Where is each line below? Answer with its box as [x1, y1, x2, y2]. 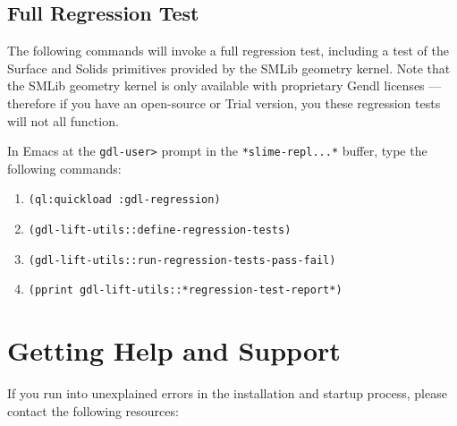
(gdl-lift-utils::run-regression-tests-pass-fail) [28, 253, 336, 267]
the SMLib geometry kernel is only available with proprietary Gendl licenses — [7, 76, 442, 95]
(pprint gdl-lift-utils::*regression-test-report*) [28, 284, 343, 297]
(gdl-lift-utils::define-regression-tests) [28, 224, 292, 237]
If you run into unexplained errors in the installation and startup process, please [7, 384, 447, 403]
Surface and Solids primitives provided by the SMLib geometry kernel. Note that [7, 58, 451, 77]
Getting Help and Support [7, 332, 341, 369]
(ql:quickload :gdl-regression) [28, 193, 221, 207]
